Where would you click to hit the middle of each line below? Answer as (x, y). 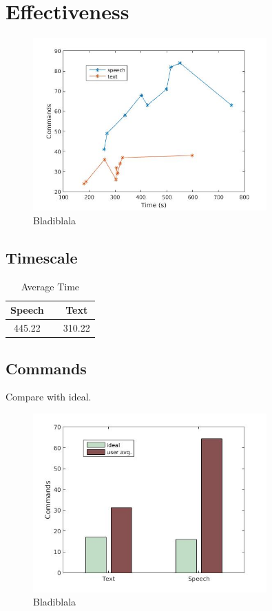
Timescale (42, 257)
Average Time (50, 286)
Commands (46, 368)
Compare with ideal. (49, 397)
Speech (27, 310)
